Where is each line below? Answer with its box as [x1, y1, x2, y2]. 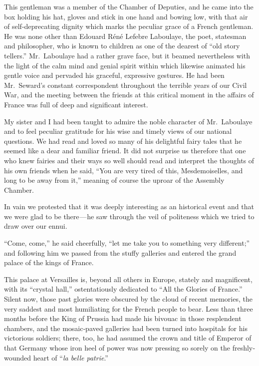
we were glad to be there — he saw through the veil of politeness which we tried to [4, 211, 255, 221]
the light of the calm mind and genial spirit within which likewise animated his [4, 60, 246, 70]
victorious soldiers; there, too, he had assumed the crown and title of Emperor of [4, 333, 252, 343]
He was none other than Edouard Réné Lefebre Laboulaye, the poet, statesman [4, 30, 247, 41]
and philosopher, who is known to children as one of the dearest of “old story [4, 40, 240, 51]
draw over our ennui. [4, 221, 67, 231]
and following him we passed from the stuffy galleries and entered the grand [4, 247, 237, 258]
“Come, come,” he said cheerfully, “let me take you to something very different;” [4, 238, 250, 248]
